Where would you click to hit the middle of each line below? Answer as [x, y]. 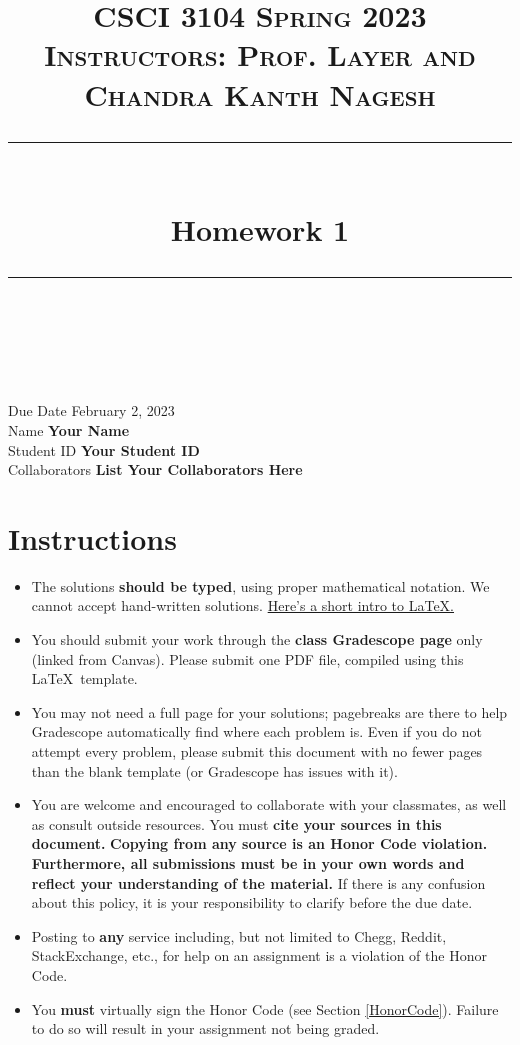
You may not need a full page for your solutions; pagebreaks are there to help [269, 711]
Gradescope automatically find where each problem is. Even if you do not [256, 731]
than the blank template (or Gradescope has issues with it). [214, 770]
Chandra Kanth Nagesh [260, 93]
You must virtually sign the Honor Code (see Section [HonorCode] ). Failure [265, 1008]
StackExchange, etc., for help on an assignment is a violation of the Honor [259, 955]
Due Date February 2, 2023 [91, 410]
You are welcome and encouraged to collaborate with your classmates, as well [269, 804]
